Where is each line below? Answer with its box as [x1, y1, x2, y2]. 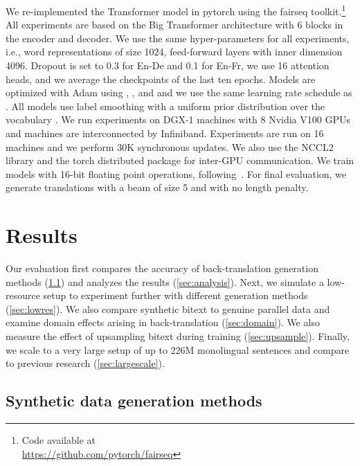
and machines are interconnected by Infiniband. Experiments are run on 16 [6, 126, 324, 140]
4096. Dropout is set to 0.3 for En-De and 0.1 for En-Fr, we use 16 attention [6, 58, 330, 73]
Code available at [21, 433, 96, 447]
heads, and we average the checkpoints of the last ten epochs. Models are [6, 71, 316, 86]
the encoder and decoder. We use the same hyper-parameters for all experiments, [6, 30, 350, 45]
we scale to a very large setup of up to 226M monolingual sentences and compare [6, 342, 350, 357]
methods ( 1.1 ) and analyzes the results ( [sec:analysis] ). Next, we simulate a [6, 274, 324, 289]
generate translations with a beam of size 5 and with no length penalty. [6, 180, 309, 195]
